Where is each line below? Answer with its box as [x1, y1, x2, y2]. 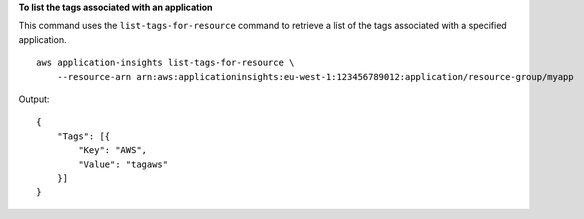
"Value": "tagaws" [78, 158, 169, 170]
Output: [18, 93, 50, 105]
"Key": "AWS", [78, 145, 148, 156]
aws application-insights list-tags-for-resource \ [36, 57, 295, 69]
